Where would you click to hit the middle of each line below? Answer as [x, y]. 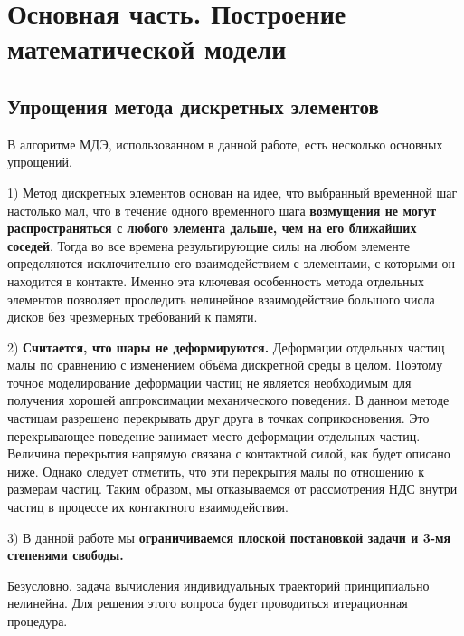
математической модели [147, 48]
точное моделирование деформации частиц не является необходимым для [209, 382]
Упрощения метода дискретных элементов [193, 106]
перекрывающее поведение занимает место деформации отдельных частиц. [214, 435]
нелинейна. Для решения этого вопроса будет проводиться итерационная [208, 603]
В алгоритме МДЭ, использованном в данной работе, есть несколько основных [225, 144]
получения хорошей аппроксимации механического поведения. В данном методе [228, 400]
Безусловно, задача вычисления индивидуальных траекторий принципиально [218, 585]
